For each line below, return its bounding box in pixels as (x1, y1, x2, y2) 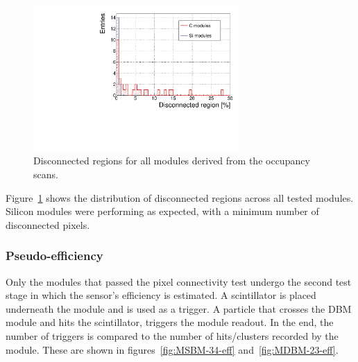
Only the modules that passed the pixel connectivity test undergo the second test (6, 274, 352, 288)
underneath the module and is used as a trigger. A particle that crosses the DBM (6, 301, 352, 316)
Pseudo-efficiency (6, 247, 103, 264)
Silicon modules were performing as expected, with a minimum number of (6, 204, 319, 218)
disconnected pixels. (6, 217, 90, 232)
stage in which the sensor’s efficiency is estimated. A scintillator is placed (6, 288, 316, 302)
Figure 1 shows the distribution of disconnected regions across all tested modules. (6, 190, 354, 205)
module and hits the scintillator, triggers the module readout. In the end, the (6, 315, 334, 329)
